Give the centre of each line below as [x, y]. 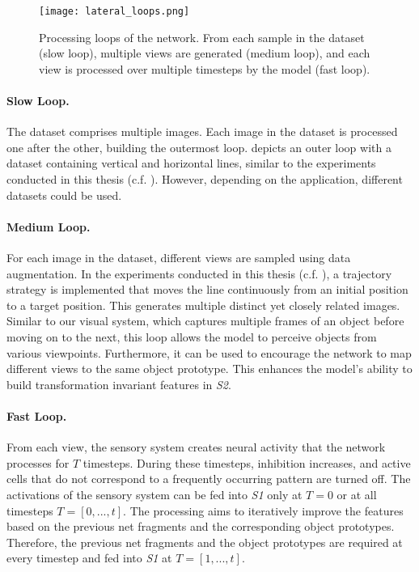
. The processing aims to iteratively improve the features [263, 510]
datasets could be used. [64, 195]
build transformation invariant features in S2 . [119, 384]
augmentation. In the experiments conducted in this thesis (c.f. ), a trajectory [199, 273]
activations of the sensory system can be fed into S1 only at [154, 494]
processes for [38, 462]
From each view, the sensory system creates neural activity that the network [196, 447]
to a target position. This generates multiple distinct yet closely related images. [203, 305]
